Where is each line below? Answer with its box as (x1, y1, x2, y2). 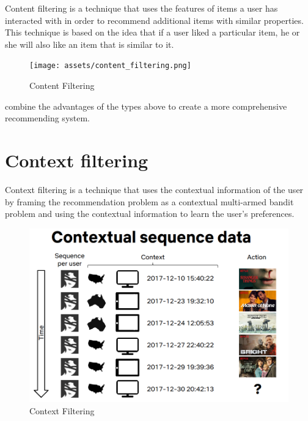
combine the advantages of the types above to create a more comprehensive (5, 99, 287, 112)
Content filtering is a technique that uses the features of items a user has (5, 2, 278, 14)
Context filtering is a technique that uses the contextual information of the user (5, 183, 304, 195)
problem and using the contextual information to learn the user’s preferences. (5, 207, 295, 220)
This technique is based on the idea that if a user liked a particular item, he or (5, 26, 300, 39)
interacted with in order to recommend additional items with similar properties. (5, 13, 304, 26)
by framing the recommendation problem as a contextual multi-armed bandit (5, 195, 294, 208)
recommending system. (5, 112, 90, 124)
